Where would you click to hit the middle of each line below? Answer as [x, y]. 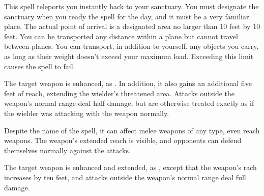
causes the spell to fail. [40, 66]
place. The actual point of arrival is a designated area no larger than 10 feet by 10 [132, 26]
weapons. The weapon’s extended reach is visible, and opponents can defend [123, 140]
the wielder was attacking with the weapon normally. [87, 113]
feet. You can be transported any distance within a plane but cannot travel [121, 36]
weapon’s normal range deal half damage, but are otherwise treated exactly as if [129, 103]
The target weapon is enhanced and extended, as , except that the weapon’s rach [130, 167]
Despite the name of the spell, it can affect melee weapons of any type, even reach [132, 130]
